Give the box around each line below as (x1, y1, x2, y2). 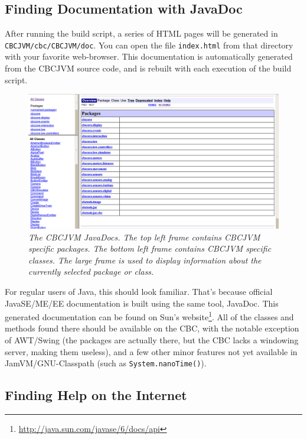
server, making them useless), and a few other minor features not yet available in (5, 345, 298, 357)
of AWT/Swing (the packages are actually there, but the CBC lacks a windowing (5, 333, 299, 346)
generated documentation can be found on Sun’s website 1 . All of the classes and (5, 309, 294, 323)
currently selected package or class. (28, 265, 154, 278)
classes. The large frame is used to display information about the (28, 253, 262, 266)
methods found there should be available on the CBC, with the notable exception (5, 322, 299, 334)
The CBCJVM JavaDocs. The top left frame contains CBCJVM (28, 230, 260, 243)
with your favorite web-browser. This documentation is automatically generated (5, 50, 293, 63)
